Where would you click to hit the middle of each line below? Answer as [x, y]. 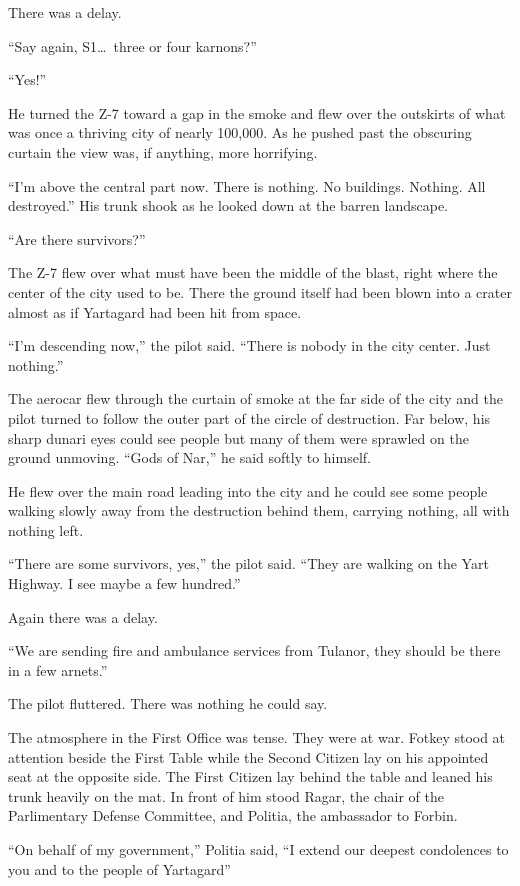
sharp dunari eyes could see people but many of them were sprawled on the [238, 437]
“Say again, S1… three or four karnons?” [132, 45]
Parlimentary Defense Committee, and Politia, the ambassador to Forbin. [233, 815]
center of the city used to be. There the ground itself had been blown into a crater [260, 291]
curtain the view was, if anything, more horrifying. [163, 151]
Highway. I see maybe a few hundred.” [124, 583]
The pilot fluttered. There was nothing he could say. [168, 703]
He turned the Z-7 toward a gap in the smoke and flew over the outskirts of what [257, 112]
